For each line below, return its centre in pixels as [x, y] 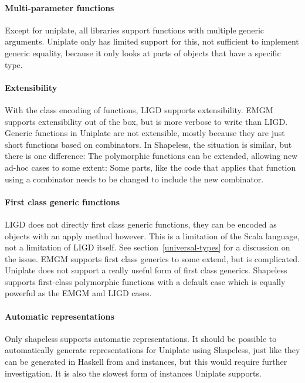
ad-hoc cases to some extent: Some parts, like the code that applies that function [150, 167]
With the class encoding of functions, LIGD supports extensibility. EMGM [139, 109]
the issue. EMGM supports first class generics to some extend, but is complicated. [152, 258]
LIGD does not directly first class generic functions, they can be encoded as [141, 224]
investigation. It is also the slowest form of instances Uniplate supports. [133, 373]
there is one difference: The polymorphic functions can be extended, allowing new [151, 156]
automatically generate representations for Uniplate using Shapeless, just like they [152, 350]
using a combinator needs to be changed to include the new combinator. [134, 179]
